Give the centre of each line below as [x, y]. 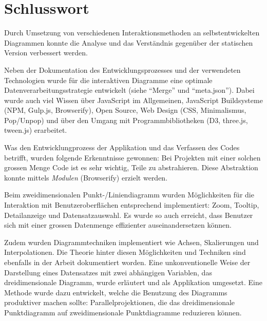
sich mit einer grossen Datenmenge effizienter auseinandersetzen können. [118, 225]
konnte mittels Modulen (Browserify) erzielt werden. [86, 177]
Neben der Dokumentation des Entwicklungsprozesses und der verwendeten [122, 69]
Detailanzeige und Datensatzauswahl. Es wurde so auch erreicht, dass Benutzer [129, 215]
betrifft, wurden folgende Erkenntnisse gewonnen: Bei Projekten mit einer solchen [132, 157]
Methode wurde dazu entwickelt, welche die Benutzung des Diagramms [116, 292]
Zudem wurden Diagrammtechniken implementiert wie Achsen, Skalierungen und [131, 242]
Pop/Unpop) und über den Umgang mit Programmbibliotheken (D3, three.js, [126, 120]
